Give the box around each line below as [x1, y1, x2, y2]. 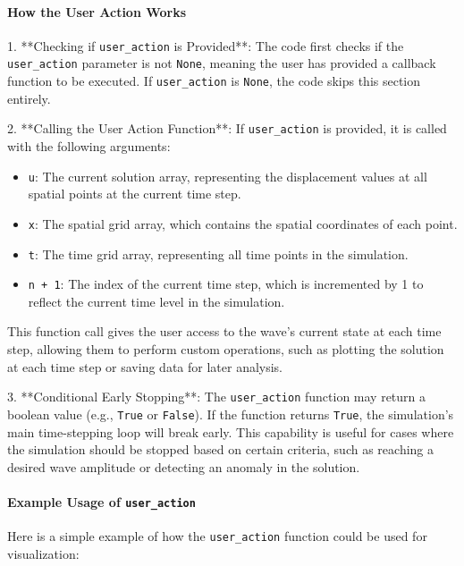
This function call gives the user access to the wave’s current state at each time [7, 322, 442, 341]
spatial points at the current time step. [28, 184, 241, 203]
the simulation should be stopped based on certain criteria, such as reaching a [7, 440, 434, 459]
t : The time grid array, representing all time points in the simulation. [28, 244, 409, 263]
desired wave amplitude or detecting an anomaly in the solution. [7, 457, 360, 476]
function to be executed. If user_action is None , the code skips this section [7, 72, 421, 90]
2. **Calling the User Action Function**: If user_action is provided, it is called [7, 119, 447, 138]
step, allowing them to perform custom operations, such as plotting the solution [7, 340, 444, 359]
